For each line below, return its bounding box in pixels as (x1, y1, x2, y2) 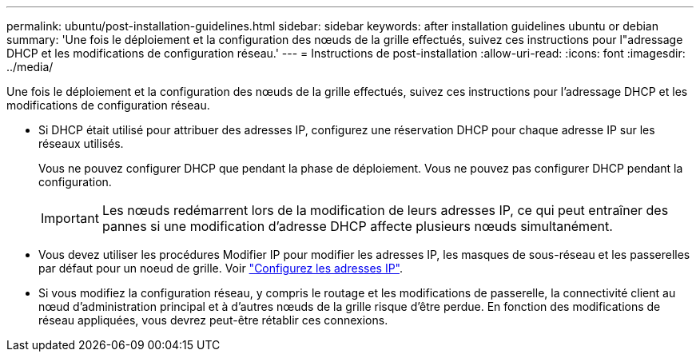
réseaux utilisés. (38, 137, 124, 150)
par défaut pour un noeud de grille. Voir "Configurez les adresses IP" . (38, 261, 404, 275)
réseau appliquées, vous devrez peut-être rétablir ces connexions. (38, 313, 388, 327)
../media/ (6, 60, 54, 74)
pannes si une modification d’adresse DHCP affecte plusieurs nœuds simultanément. (101, 218, 613, 234)
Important (41, 210, 99, 226)
